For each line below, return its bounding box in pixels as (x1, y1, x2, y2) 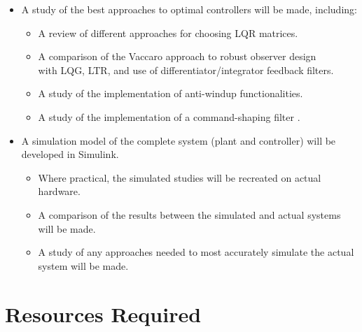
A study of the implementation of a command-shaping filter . (38, 109, 300, 124)
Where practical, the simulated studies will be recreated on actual (38, 170, 321, 185)
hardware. (38, 184, 81, 199)
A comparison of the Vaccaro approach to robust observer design (38, 49, 316, 64)
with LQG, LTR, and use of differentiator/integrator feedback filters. (38, 62, 334, 77)
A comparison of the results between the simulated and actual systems (38, 207, 341, 222)
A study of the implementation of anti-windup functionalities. (38, 86, 303, 101)
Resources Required (5, 299, 202, 328)
